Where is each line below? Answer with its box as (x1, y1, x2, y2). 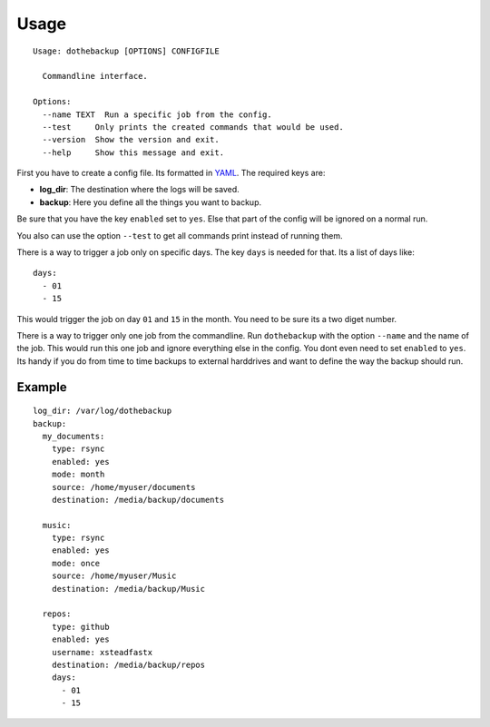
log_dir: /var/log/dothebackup (33, 406, 172, 417)
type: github (51, 622, 110, 632)
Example (16, 379, 67, 395)
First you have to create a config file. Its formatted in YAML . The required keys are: (16, 168, 326, 179)
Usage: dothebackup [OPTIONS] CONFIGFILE (33, 45, 220, 56)
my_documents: (42, 431, 105, 441)
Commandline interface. (42, 71, 149, 82)
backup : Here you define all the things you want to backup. (39, 196, 262, 208)
